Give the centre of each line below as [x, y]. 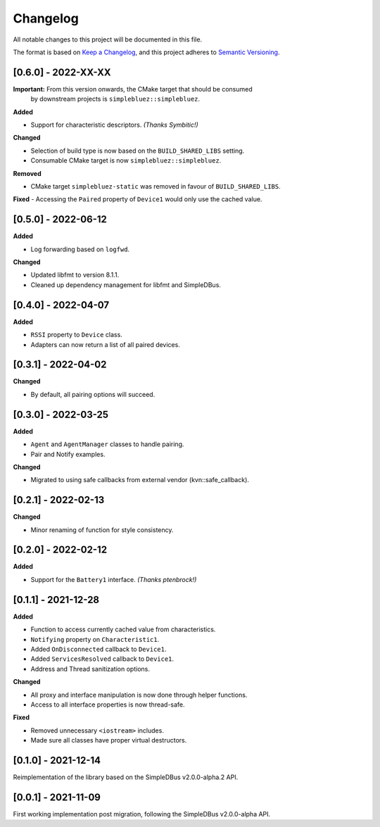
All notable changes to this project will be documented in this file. [108, 39]
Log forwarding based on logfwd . [80, 249]
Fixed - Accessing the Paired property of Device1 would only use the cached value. [138, 199]
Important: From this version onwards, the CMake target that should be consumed [133, 89]
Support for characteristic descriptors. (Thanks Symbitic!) [114, 125]
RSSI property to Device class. [76, 335]
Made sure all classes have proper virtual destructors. [109, 740]
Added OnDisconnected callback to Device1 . [99, 649]
